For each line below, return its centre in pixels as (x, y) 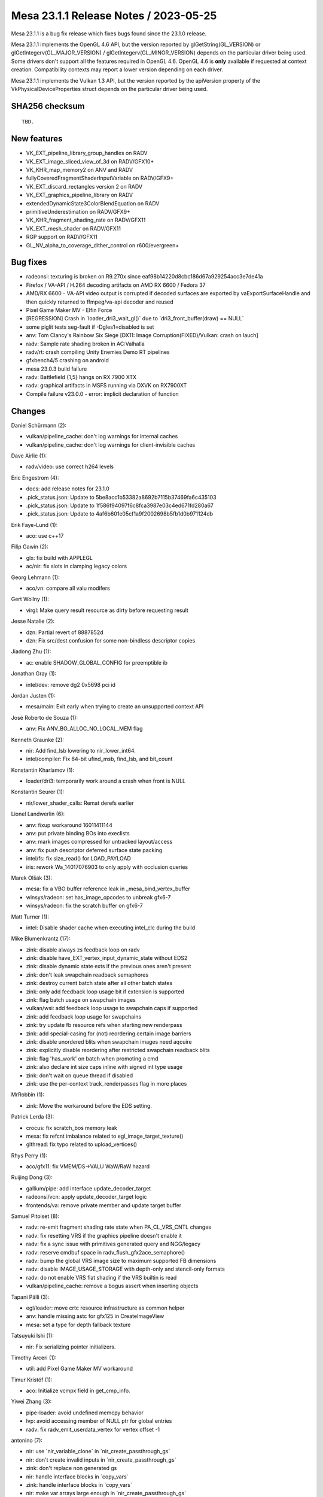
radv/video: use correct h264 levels (70, 466)
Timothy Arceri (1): (34, 1357)
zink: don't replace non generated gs (71, 1468)
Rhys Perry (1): (29, 1155)
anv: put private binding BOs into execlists (78, 834)
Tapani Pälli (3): (30, 1297)
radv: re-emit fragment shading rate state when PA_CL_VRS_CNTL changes (119, 1227)
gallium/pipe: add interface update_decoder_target (89, 1188)
